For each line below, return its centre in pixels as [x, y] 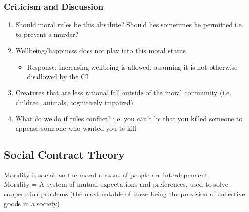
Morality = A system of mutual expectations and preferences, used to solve [116, 184]
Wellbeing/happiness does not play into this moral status [100, 50]
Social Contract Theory [64, 154]
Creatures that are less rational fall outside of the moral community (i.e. [123, 93]
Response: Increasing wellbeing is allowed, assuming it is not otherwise [132, 67]
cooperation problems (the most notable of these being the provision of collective [124, 193]
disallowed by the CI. [59, 76]
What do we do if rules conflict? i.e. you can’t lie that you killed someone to [129, 118]
